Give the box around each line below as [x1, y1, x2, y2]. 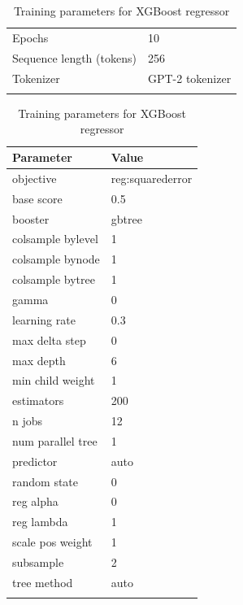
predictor [12, 452, 58, 469]
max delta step [12, 331, 86, 348]
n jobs [12, 412, 43, 429]
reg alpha [12, 493, 59, 510]
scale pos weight [12, 533, 93, 551]
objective [12, 169, 57, 186]
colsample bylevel [12, 230, 98, 247]
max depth [12, 351, 66, 368]
